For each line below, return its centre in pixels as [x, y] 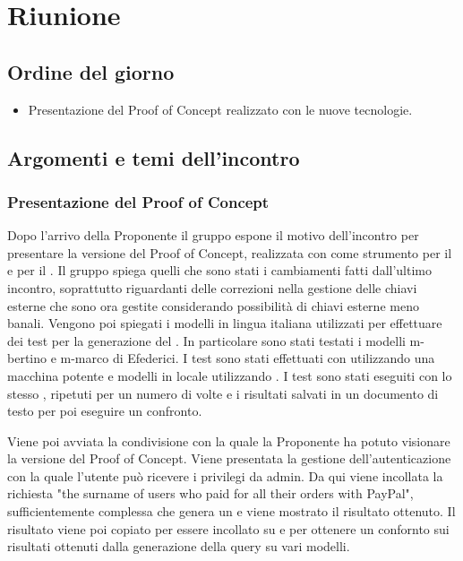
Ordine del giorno [91, 71]
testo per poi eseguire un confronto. [105, 411]
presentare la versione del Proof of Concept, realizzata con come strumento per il [230, 252]
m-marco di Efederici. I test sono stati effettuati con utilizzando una [248, 358]
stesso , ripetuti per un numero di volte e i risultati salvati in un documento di [223, 393]
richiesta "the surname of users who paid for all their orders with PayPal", [210, 493]
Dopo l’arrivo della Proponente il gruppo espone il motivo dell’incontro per [213, 235]
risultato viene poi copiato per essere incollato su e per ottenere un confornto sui [228, 528]
